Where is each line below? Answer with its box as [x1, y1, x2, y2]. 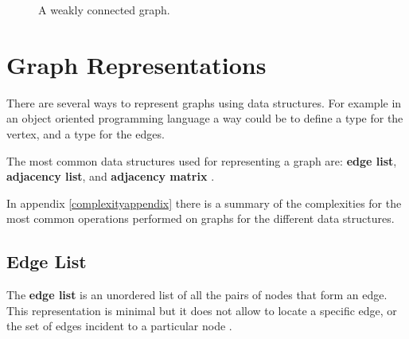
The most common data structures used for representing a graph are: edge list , [6, 152, 397, 169]
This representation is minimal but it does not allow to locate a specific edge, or [6, 302, 397, 318]
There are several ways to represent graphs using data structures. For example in [6, 94, 402, 111]
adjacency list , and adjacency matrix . [6, 168, 215, 185]
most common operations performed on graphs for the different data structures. [6, 210, 395, 227]
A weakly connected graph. [38, 2, 170, 18]
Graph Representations [6, 48, 267, 80]
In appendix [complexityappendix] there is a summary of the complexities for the [6, 194, 402, 211]
